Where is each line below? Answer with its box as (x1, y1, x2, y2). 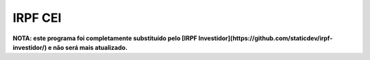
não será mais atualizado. (52, 43, 128, 51)
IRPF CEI (12, 10, 62, 25)
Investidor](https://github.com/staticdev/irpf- (198, 34, 333, 42)
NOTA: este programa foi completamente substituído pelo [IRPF (12, 34, 198, 42)
